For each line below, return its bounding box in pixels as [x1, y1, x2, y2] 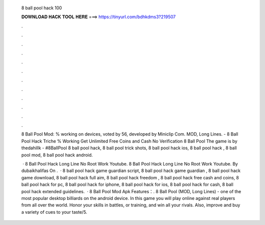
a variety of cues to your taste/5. [21, 209, 88, 215]
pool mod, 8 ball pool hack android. [21, 152, 93, 158]
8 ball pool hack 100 [21, 5, 62, 11]
